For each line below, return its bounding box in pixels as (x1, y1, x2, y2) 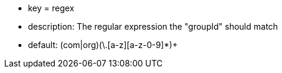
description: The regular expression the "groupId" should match (28, 21, 278, 31)
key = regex (28, 3, 74, 13)
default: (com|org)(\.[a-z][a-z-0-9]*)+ (28, 40, 178, 50)
